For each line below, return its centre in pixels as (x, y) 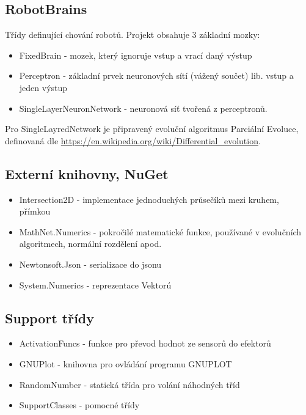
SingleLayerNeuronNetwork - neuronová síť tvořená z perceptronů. (143, 108)
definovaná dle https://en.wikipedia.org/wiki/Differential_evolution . (133, 140)
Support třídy (50, 318)
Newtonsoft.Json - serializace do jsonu (90, 264)
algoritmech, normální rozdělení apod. (90, 244)
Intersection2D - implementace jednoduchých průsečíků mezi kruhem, (149, 199)
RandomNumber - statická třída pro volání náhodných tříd (129, 384)
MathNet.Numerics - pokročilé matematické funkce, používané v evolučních (160, 231)
